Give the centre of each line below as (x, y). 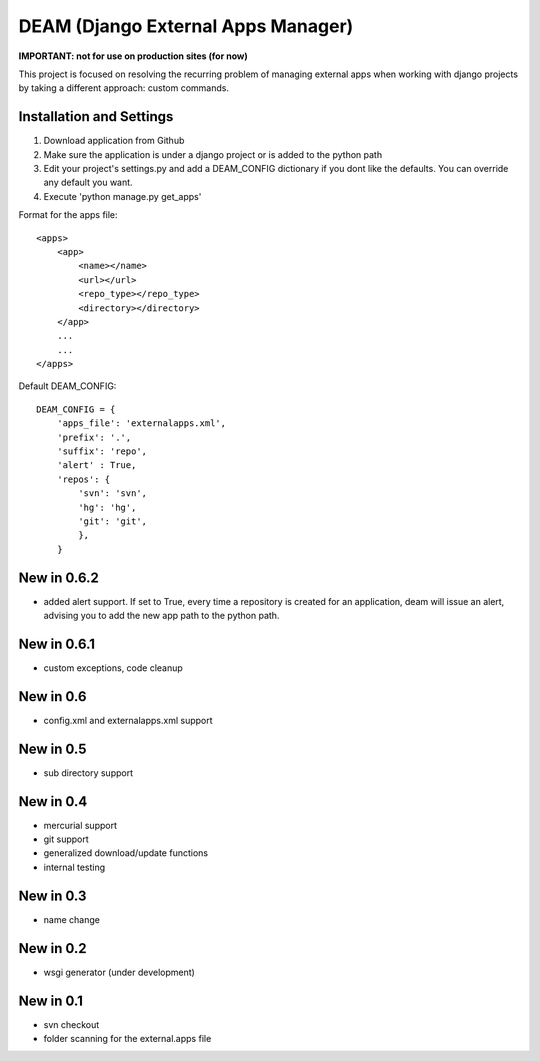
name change (71, 919)
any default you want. (88, 182)
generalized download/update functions (126, 853)
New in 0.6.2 (58, 577)
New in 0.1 (51, 1000)
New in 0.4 (53, 801)
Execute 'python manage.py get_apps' (122, 196)
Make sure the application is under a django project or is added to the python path (213, 154)
